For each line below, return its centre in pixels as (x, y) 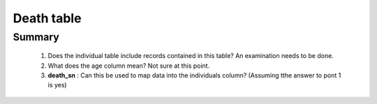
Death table (47, 18)
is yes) (57, 85)
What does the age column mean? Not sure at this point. (129, 66)
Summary (36, 37)
